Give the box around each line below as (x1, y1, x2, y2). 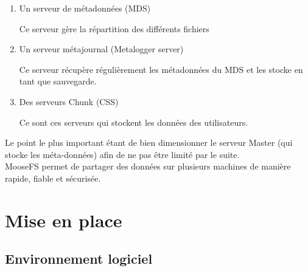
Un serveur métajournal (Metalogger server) (19, 43, 184, 55)
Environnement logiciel (5, 249, 153, 268)
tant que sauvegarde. (19, 75, 97, 87)
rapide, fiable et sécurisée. (5, 171, 101, 184)
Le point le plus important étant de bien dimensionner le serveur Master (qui (5, 136, 293, 149)
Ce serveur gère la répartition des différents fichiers (19, 22, 209, 35)
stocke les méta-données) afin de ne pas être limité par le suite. (5, 148, 240, 160)
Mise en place (5, 207, 122, 232)
